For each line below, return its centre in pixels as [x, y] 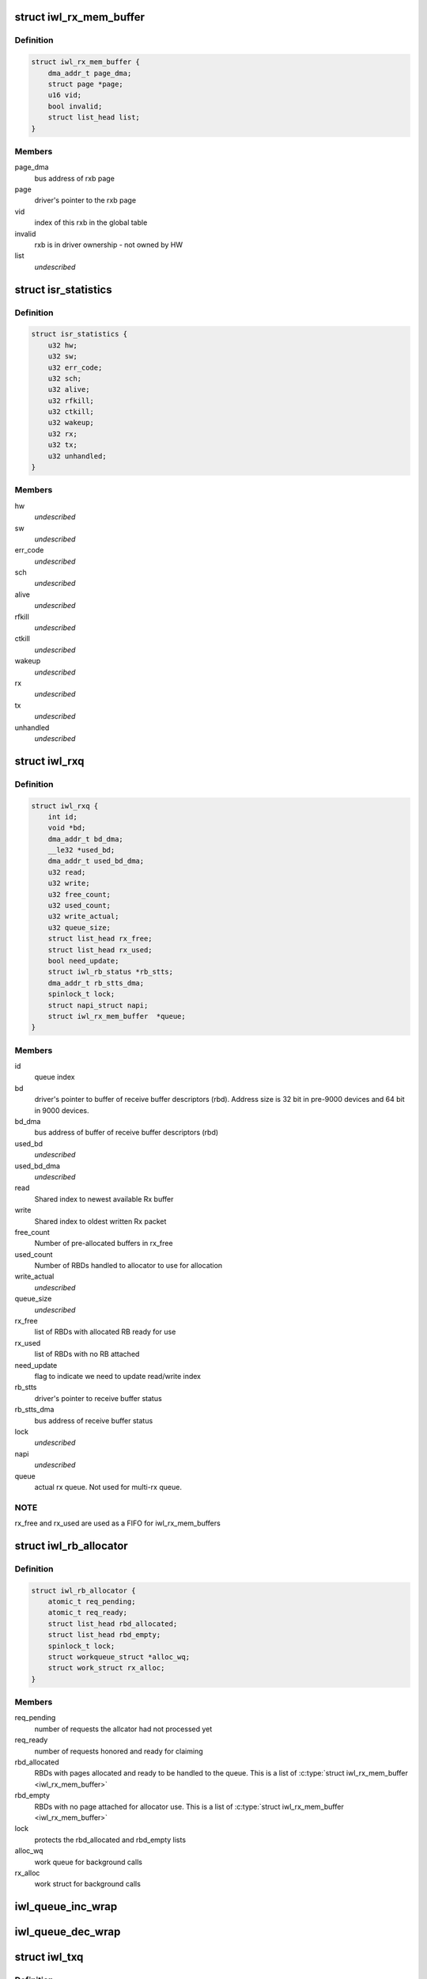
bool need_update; [83, 961]
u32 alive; [69, 389]
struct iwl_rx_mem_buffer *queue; [117, 1016]
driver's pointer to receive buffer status [98, 1398]
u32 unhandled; [77, 456]
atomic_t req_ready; [88, 1612]
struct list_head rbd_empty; [104, 1635]
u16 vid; [65, 95]
